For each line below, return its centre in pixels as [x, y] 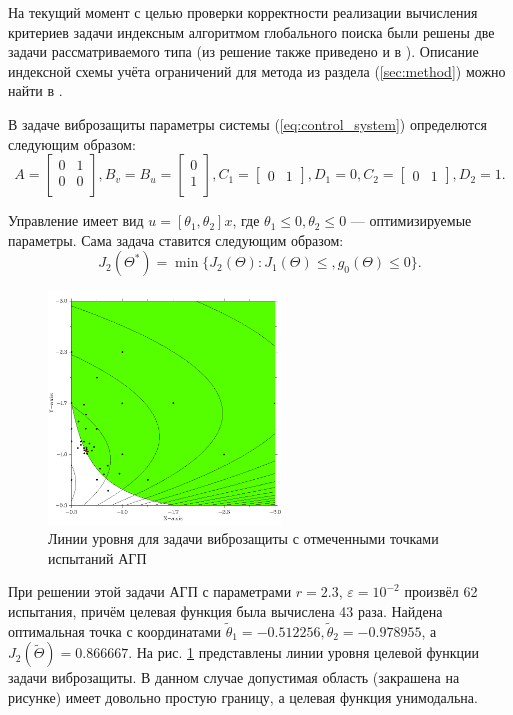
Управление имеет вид [76, 220]
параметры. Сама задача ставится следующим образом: [176, 239]
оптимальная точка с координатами [115, 630]
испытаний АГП [97, 557]
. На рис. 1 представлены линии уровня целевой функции [304, 652]
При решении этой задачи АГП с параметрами [150, 591]
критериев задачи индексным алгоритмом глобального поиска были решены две [251, 31]
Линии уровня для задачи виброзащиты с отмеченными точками [243, 538]
